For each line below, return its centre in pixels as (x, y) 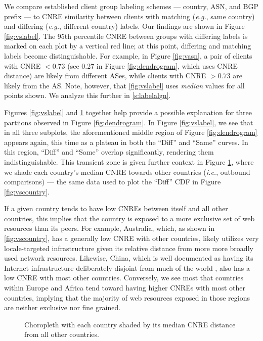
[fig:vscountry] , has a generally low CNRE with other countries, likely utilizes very (131, 238)
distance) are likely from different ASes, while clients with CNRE (105, 76)
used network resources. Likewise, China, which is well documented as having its (129, 258)
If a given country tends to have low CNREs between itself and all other (116, 208)
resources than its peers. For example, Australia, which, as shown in (109, 228)
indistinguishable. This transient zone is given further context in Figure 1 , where (129, 161)
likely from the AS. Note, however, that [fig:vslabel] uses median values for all (124, 85)
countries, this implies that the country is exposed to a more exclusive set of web (129, 218)
